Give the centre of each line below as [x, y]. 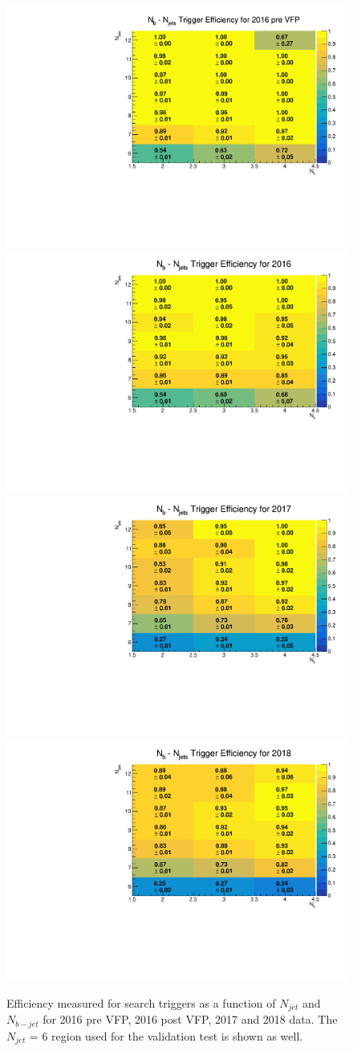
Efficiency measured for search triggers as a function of [141, 1003]
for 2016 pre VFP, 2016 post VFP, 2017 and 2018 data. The [190, 1019]
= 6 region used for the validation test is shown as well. [166, 1035]
